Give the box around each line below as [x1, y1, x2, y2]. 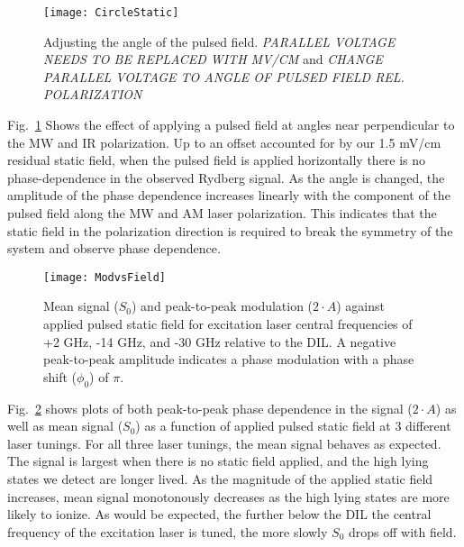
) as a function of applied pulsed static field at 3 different [135, 416, 451, 435]
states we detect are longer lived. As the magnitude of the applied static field [7, 469, 433, 488]
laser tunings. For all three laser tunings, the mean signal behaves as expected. [7, 433, 441, 452]
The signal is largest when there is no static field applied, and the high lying [7, 451, 429, 470]
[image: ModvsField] [43, 270, 167, 284]
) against [336, 296, 385, 315]
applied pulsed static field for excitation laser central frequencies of [43, 315, 413, 333]
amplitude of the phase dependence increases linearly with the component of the [7, 186, 450, 205]
